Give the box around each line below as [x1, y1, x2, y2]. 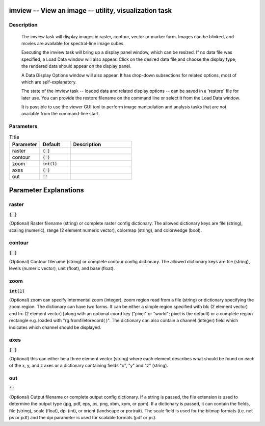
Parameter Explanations [9, 186, 84, 195]
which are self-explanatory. [21, 79, 77, 85]
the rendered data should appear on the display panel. [21, 63, 132, 69]
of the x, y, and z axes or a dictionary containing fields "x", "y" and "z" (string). [9, 363, 169, 369]
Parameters [9, 123, 38, 130]
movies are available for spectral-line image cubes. [21, 40, 125, 46]
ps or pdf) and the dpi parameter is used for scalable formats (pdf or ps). [9, 415, 157, 421]
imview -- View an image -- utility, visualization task [9, 6, 172, 15]
